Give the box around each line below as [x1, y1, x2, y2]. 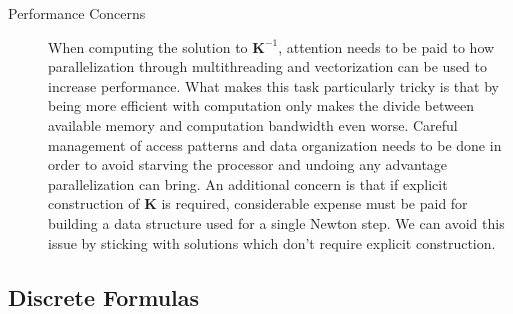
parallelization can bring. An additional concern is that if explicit [48, 173, 448, 194]
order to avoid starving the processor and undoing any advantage [48, 154, 448, 175]
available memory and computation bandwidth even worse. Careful [48, 114, 458, 135]
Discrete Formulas [8, 281, 200, 312]
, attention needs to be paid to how [278, 36, 495, 57]
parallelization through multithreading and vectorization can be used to [48, 56, 487, 77]
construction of [48, 193, 140, 214]
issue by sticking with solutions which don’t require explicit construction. [48, 232, 496, 253]
